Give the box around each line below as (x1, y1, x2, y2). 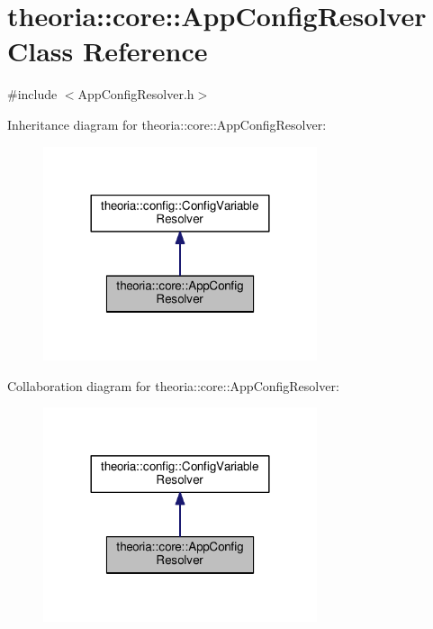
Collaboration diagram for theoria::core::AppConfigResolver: (7, 376, 339, 395)
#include (7, 85, 58, 104)
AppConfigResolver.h (77, 85, 194, 104)
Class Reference (7, 32, 208, 69)
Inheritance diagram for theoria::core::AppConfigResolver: (7, 114, 327, 133)
